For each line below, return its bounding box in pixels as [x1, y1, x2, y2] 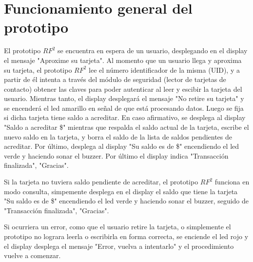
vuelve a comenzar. [4, 250, 61, 261]
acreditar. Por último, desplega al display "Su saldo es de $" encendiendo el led [4, 141, 239, 151]
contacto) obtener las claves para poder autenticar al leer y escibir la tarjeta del [4, 83, 242, 94]
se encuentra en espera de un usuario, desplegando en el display [57, 45, 248, 56]
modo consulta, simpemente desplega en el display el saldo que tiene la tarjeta [4, 186, 238, 196]
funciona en [214, 177, 250, 187]
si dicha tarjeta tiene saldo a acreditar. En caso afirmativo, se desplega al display [4, 112, 246, 122]
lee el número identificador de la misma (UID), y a [89, 64, 240, 75]
